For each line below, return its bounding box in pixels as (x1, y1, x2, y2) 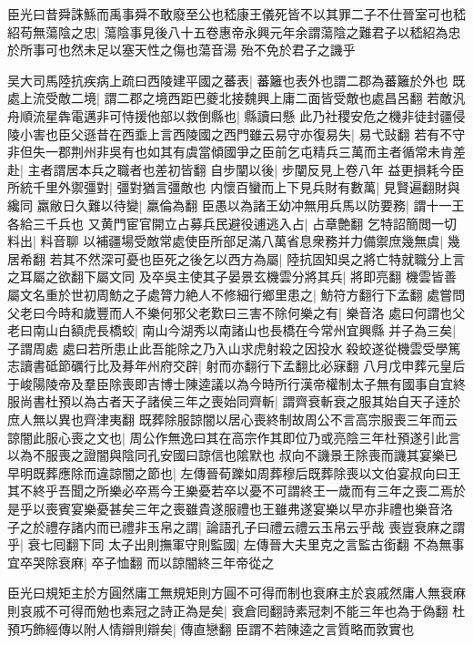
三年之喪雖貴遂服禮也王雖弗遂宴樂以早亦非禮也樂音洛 (134, 499, 453, 518)
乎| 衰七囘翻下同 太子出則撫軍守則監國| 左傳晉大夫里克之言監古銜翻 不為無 (7, 535, 452, 554)
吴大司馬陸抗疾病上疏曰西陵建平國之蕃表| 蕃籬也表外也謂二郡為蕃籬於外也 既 (7, 70, 466, 89)
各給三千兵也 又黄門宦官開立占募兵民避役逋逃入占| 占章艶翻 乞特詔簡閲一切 (7, 213, 457, 232)
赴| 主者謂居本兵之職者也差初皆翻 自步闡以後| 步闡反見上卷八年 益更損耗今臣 (7, 159, 465, 179)
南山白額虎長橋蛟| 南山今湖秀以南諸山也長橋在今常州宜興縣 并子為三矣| (32, 321, 457, 340)
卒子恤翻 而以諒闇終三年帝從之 (91, 552, 275, 571)
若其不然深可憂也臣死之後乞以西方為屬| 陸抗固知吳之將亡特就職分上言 (49, 249, 466, 268)
